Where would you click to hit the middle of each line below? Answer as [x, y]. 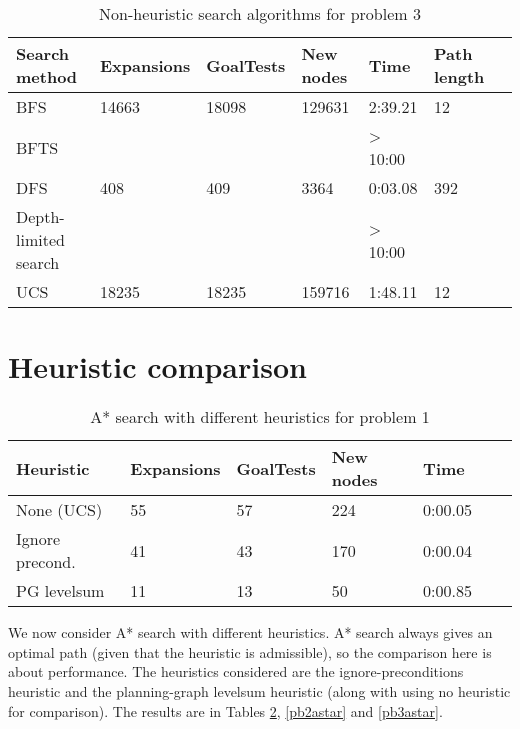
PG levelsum [60, 591]
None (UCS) [59, 510]
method [47, 76]
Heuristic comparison [157, 366]
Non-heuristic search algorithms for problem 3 [260, 13]
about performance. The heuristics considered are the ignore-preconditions [236, 671]
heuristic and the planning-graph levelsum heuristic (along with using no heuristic [259, 690]
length [459, 76]
